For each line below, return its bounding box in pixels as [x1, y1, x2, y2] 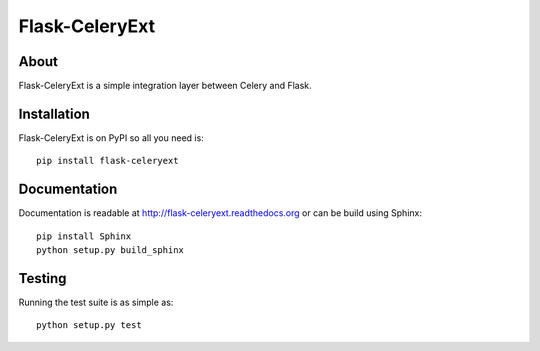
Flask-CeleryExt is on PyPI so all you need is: [18, 131, 204, 144]
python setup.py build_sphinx [36, 245, 185, 256]
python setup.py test [36, 320, 142, 331]
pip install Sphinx [36, 230, 132, 242]
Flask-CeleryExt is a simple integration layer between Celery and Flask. [18, 80, 312, 92]
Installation [18, 105, 90, 122]
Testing [18, 270, 67, 287]
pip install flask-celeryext [36, 155, 179, 167]
